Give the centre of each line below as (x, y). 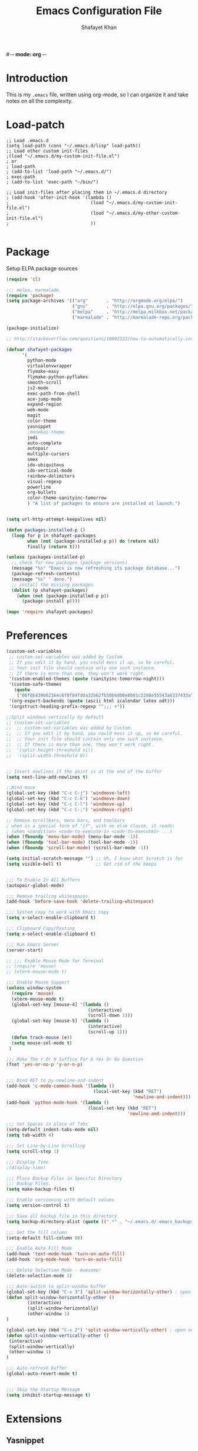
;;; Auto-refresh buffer (37, 1368)
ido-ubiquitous (46, 465)
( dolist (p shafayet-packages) (50, 590)
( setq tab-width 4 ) (30, 1135)
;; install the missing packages (52, 585)
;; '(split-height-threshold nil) (50, 750)
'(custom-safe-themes (35, 685)
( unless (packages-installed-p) (46, 557)
